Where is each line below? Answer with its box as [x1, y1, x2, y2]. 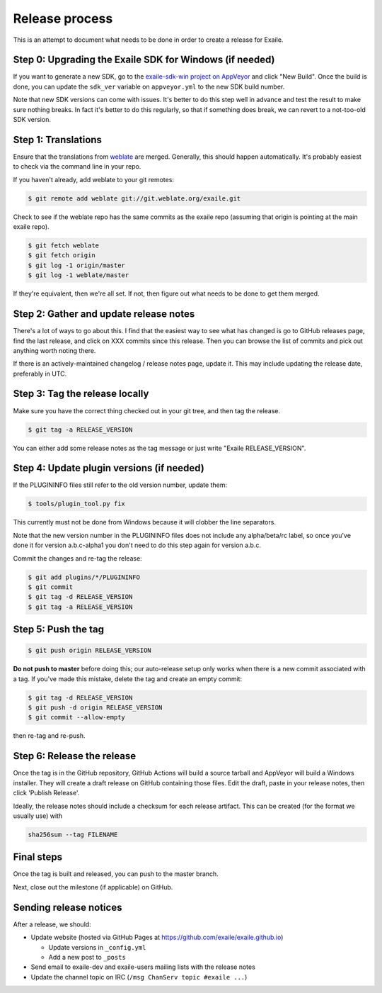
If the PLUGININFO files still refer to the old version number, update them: [13, 481, 228, 489]
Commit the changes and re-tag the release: [13, 554, 143, 563]
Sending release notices [13, 901, 122, 914]
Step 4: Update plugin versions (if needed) [13, 462, 204, 474]
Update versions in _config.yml [48, 943, 146, 951]
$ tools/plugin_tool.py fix [28, 500, 125, 508]
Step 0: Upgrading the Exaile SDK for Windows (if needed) [13, 54, 275, 66]
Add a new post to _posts [48, 953, 127, 961]
